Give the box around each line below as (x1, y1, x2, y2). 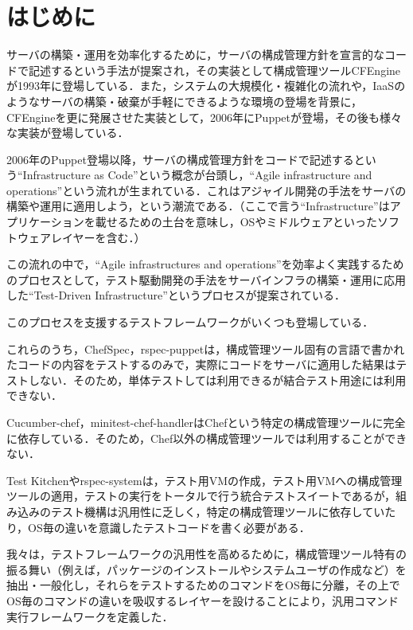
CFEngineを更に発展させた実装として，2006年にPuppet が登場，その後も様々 (6, 108, 402, 125)
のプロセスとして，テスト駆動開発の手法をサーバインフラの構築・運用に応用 (6, 271, 407, 288)
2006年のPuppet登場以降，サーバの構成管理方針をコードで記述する (6, 151, 354, 167)
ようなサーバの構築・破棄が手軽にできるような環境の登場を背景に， (6, 92, 362, 109)
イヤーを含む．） (61, 229, 146, 245)
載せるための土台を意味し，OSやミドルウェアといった (95, 213, 378, 230)
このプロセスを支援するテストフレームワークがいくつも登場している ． (6, 314, 374, 331)
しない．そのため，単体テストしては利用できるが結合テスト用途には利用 (28, 371, 407, 388)
